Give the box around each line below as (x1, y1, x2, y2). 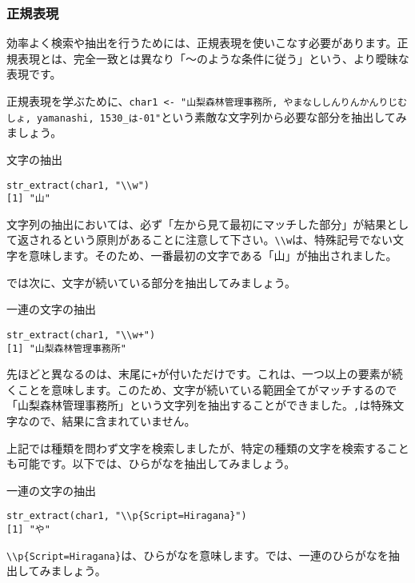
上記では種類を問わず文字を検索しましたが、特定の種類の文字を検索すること (6, 439, 409, 456)
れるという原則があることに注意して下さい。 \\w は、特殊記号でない (39, 231, 393, 248)
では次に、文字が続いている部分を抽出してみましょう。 (6, 274, 296, 290)
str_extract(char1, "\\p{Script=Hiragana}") (6, 510, 247, 522)
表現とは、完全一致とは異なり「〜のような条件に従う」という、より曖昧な (17, 50, 409, 66)
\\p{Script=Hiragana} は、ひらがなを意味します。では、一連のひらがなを (6, 546, 389, 563)
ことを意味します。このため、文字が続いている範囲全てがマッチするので (17, 381, 397, 397)
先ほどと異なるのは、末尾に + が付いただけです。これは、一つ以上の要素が (6, 365, 392, 382)
